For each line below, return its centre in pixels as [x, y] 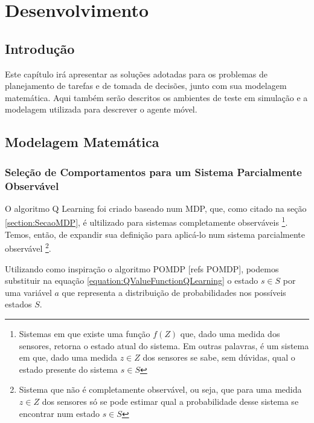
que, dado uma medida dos [230, 333]
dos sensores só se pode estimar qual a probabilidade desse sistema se [170, 401]
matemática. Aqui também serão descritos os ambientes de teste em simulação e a [156, 97]
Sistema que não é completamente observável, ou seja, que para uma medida [160, 389]
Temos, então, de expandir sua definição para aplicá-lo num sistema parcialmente [155, 234]
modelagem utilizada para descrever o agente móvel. [101, 109]
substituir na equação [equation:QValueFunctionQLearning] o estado [132, 280]
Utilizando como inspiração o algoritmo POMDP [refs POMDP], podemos [142, 268]
